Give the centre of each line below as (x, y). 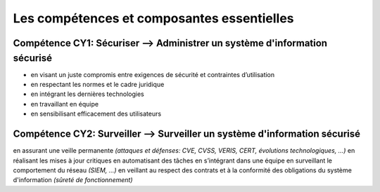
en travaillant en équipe (64, 104)
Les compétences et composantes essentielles (154, 18)
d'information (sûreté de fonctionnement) (73, 180)
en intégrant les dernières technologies (87, 94)
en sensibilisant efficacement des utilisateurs (96, 114)
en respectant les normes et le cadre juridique (97, 85)
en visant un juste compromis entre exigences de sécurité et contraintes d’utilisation (153, 74)
